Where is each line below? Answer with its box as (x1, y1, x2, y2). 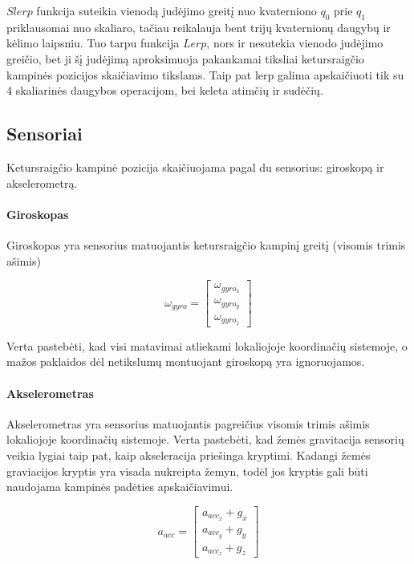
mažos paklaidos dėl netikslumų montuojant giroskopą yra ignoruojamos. (6, 353, 365, 370)
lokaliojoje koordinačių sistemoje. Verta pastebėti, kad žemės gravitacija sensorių (6, 431, 404, 448)
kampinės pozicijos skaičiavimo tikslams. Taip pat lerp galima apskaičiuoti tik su (6, 66, 404, 83)
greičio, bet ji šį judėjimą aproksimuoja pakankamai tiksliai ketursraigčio (6, 50, 364, 67)
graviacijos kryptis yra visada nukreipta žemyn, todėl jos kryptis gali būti (6, 462, 368, 479)
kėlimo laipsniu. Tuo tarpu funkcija (6, 34, 180, 51)
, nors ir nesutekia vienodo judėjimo (206, 34, 384, 51)
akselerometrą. (6, 174, 78, 191)
